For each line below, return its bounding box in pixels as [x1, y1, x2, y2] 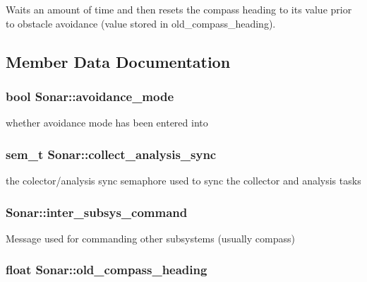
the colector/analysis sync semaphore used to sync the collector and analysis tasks [6, 173, 361, 187]
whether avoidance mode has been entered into [6, 115, 208, 130]
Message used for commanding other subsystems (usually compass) [6, 230, 295, 245]
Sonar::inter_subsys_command [6, 203, 188, 221]
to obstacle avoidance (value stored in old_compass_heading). [6, 16, 276, 30]
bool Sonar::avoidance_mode [6, 87, 174, 105]
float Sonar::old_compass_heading [6, 261, 207, 278]
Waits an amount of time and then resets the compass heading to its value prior [6, 2, 352, 16]
